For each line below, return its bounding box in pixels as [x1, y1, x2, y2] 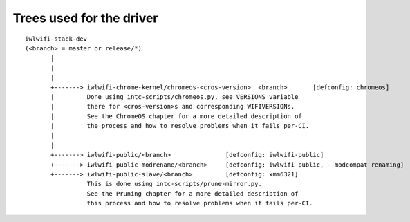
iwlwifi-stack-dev [25, 35, 88, 43]
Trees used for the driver [12, 10, 158, 26]
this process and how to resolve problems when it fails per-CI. [86, 199, 313, 207]
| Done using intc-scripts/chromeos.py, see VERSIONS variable [50, 93, 299, 100]
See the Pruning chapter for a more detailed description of [86, 189, 299, 197]
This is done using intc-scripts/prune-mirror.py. [86, 180, 262, 188]
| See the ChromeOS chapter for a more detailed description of [50, 112, 302, 120]
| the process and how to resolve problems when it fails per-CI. [50, 122, 310, 130]
